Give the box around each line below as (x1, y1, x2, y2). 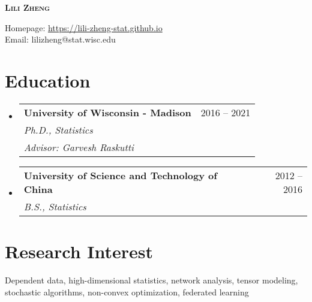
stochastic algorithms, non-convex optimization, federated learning (5, 285, 249, 298)
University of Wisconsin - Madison (23, 105, 191, 119)
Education (5, 68, 91, 92)
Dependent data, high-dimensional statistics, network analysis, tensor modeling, (5, 274, 298, 286)
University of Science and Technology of (23, 168, 217, 182)
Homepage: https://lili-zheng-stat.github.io (5, 21, 163, 34)
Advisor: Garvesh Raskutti (23, 140, 134, 154)
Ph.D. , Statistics (23, 122, 93, 137)
